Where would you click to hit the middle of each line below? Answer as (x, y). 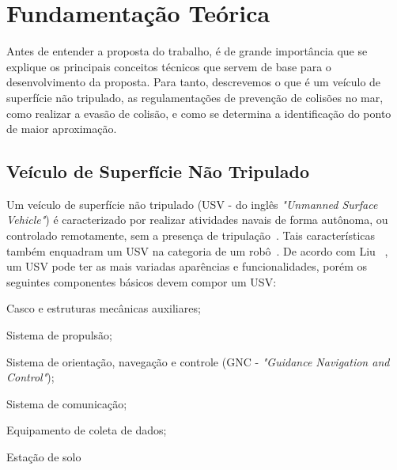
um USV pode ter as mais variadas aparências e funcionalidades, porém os (187, 266)
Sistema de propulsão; (59, 335)
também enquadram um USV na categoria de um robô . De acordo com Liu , (197, 250)
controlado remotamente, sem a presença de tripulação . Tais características (191, 235)
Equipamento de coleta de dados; (87, 430)
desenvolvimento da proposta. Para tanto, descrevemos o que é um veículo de (194, 82)
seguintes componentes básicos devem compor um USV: (142, 281)
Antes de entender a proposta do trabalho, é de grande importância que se (187, 51)
